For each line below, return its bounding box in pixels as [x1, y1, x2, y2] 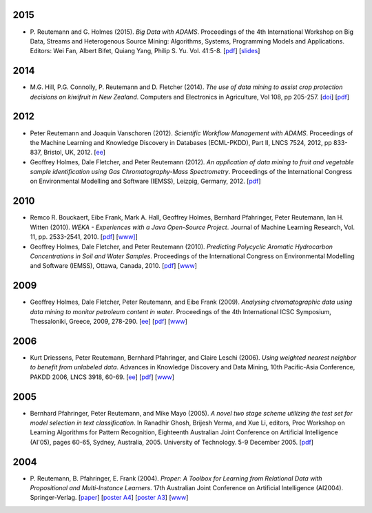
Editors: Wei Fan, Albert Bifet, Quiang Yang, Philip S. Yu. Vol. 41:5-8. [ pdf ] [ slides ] [30, 47, 260, 55]
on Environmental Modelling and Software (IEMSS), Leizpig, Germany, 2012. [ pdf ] [30, 177, 261, 186]
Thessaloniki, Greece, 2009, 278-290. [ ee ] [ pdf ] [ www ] [30, 318, 187, 325]
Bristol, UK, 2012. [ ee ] [43, 148, 106, 157]
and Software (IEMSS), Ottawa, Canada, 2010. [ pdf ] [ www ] [30, 262, 198, 270]
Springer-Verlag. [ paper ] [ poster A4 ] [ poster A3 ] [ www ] [30, 494, 189, 502]
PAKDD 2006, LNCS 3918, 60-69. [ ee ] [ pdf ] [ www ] [30, 373, 175, 381]
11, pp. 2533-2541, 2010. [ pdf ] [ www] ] [30, 233, 138, 241]
